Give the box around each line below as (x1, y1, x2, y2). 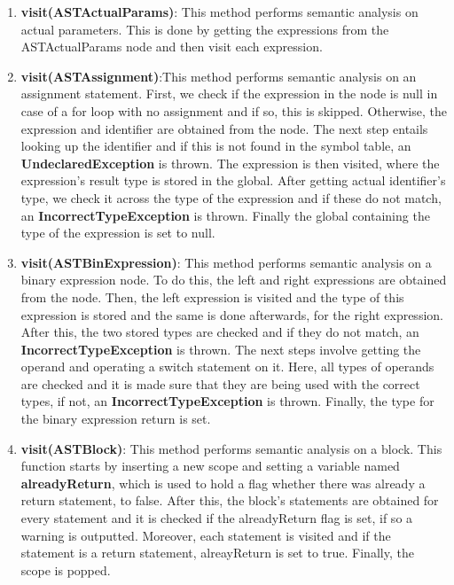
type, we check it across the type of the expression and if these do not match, (20, 188, 442, 207)
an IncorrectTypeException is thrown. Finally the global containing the (20, 206, 430, 224)
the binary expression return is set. (20, 409, 211, 428)
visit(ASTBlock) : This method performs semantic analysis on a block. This (20, 439, 442, 457)
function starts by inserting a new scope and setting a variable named (20, 456, 400, 475)
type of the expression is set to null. (20, 223, 215, 242)
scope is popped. (20, 560, 111, 579)
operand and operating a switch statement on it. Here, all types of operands (20, 357, 434, 376)
